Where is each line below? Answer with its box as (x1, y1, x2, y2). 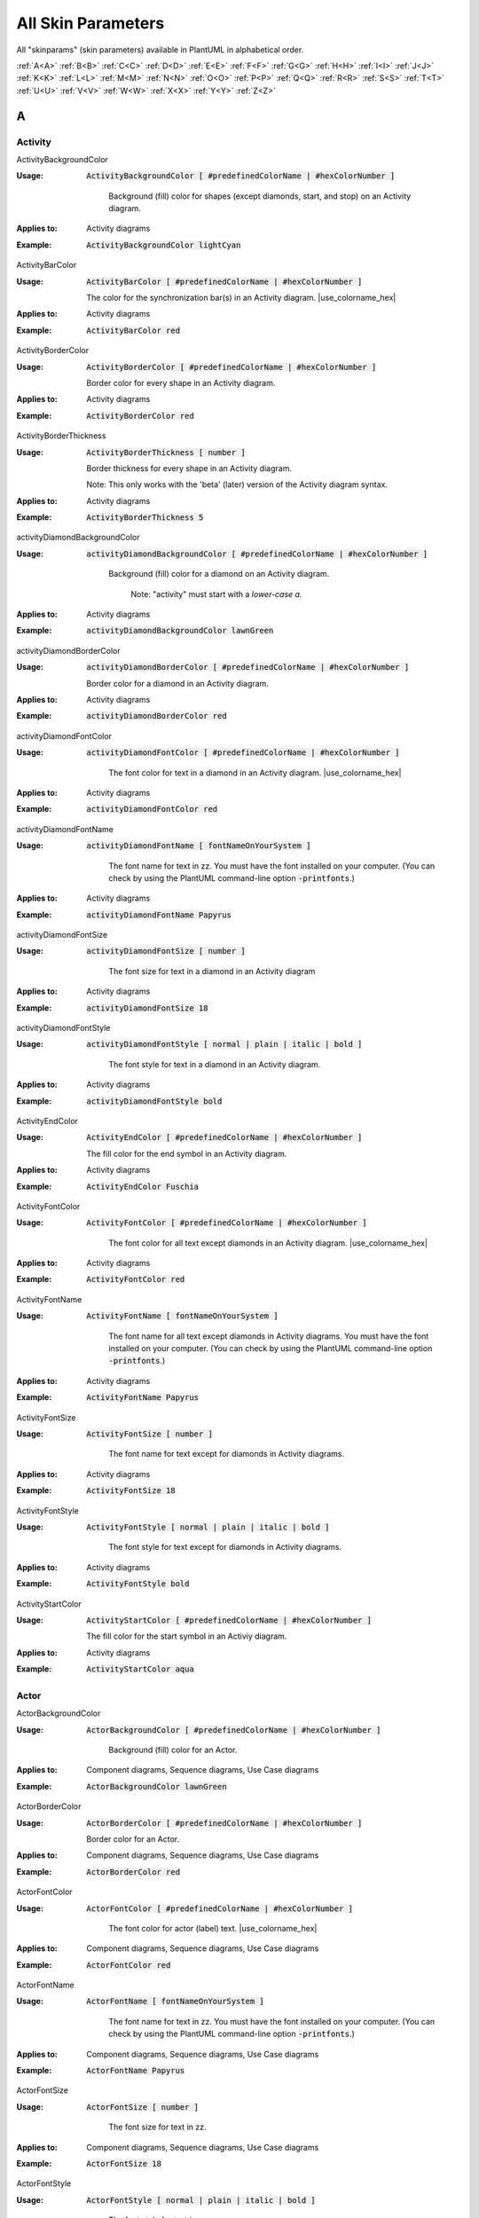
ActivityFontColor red (86, 1274, 185, 1285)
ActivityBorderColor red (86, 411, 194, 421)
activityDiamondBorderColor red (86, 711, 227, 721)
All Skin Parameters (16, 13, 165, 33)
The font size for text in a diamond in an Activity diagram (108, 965, 316, 976)
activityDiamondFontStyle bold (86, 1096, 223, 1106)
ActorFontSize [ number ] (86, 2102, 200, 2112)
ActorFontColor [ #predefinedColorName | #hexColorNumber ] (86, 1903, 354, 1914)
